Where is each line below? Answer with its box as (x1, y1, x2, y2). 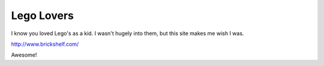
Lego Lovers (11, 9, 74, 22)
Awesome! (11, 51, 37, 59)
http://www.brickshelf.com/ (11, 40, 79, 48)
